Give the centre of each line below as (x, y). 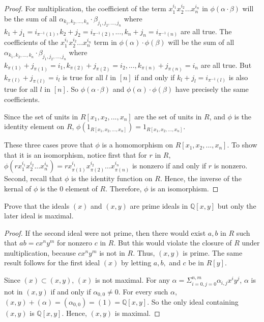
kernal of (18, 188)
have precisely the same (212, 89)
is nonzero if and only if (169, 166)
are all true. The (206, 31)
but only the (237, 205)
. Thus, (144, 252)
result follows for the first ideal (52, 263)
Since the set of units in (41, 116)
